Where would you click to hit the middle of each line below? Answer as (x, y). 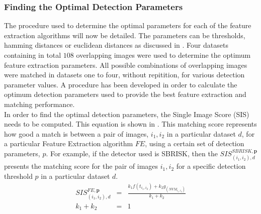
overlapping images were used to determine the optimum (163, 55)
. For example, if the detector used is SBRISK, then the (132, 153)
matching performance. (39, 104)
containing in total (33, 55)
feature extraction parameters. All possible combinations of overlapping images (126, 65)
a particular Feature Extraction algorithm (69, 143)
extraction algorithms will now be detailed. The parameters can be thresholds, (125, 35)
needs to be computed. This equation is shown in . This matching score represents (130, 124)
